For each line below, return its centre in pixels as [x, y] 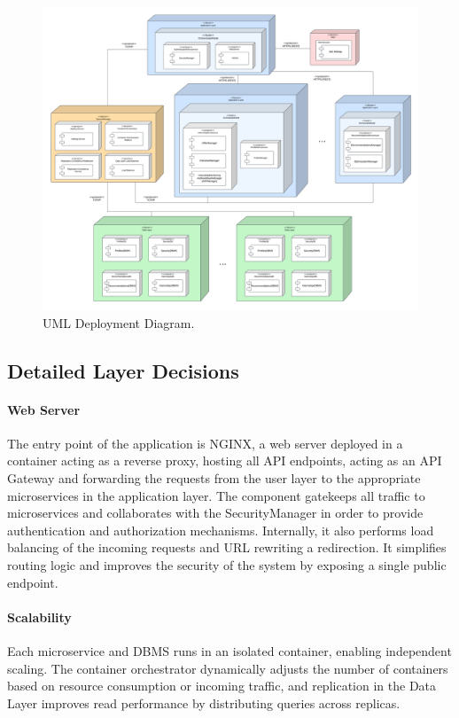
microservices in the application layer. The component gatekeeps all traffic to [216, 495]
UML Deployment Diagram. [119, 322]
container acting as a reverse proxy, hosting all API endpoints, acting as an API [225, 460]
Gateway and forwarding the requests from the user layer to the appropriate [214, 477]
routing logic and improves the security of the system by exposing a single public [227, 564]
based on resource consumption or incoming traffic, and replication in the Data [222, 686]
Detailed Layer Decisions [123, 370]
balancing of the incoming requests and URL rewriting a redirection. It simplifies [227, 547]
